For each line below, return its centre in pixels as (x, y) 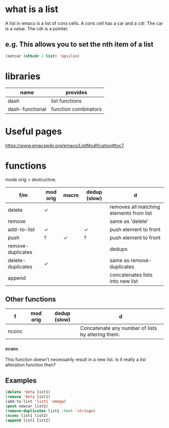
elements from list (131, 213)
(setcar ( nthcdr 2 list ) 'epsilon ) (43, 56)
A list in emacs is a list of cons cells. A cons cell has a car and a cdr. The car (84, 23)
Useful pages (33, 131)
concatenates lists (131, 275)
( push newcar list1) (27, 406)
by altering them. (100, 335)
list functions (66, 101)
